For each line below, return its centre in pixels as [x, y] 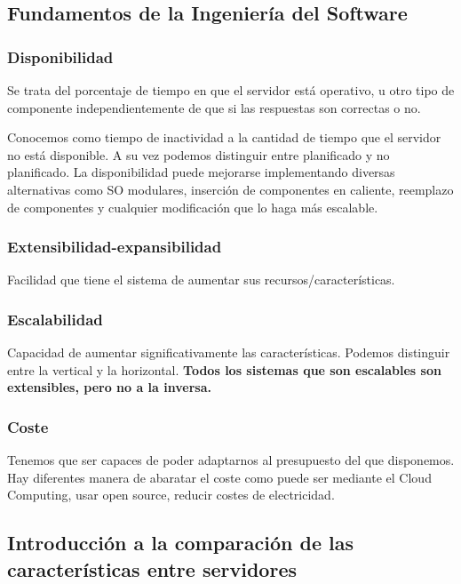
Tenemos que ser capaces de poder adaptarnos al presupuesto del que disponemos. [231, 460]
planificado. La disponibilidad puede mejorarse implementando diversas [201, 172]
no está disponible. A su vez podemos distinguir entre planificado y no [199, 154]
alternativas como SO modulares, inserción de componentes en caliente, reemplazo [230, 189]
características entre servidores [152, 568]
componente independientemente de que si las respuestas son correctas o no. [214, 107]
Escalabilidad [55, 319]
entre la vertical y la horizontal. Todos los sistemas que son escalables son [224, 369]
